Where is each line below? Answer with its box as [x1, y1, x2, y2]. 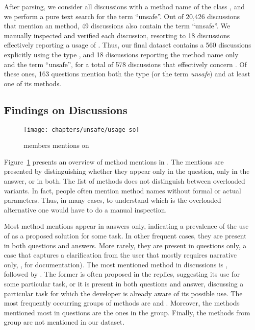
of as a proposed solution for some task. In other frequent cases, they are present [4, 230, 247, 240]
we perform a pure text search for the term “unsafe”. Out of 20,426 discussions [4, 11, 240, 21]
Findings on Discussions [4, 102, 127, 117]
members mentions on [24, 140, 89, 150]
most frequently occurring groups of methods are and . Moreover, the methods [4, 298, 240, 308]
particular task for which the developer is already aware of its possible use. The [4, 288, 243, 298]
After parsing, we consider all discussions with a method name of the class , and [4, 1, 245, 11]
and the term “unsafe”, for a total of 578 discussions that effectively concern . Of [4, 59, 247, 69]
